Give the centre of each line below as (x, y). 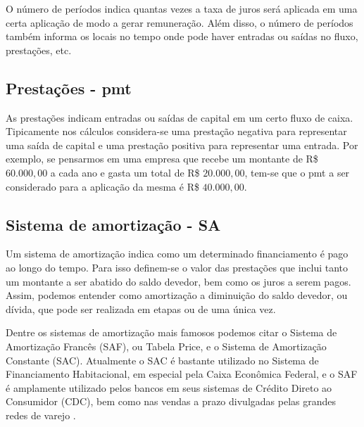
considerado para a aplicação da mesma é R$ (102, 186)
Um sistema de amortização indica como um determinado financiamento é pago (177, 254)
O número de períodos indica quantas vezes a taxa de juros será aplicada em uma (182, 8)
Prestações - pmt (69, 88)
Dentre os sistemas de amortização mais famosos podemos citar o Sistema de (171, 332)
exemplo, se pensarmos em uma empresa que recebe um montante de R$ (162, 159)
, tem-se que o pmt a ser (297, 172)
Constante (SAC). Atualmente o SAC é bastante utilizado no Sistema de (162, 360)
